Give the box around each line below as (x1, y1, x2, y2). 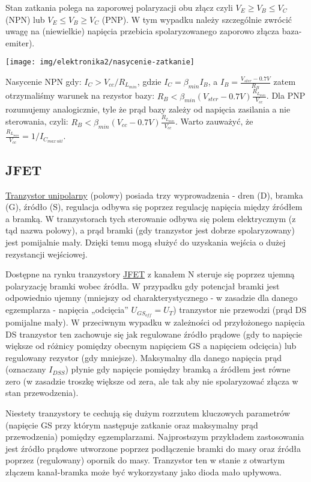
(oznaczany (5, 363, 46, 375)
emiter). (5, 36, 35, 49)
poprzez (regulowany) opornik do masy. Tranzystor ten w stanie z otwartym (5, 454, 285, 466)
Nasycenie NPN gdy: (5, 75, 82, 88)
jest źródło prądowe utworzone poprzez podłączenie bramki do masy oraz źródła (5, 442, 301, 454)
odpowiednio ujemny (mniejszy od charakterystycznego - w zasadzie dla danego (5, 291, 298, 304)
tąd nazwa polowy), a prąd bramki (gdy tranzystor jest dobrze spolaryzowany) (5, 224, 295, 236)
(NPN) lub (5, 13, 45, 25)
